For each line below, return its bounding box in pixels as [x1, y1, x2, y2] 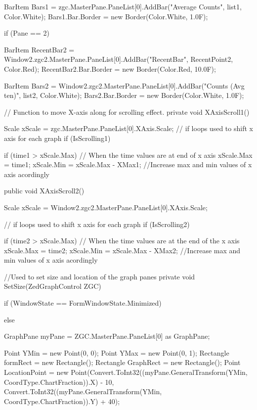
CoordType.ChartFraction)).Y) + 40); [4, 396, 120, 406]
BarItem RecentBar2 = [4, 44, 75, 54]
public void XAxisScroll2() [4, 185, 85, 196]
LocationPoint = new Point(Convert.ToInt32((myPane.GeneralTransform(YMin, [4, 367, 248, 377]
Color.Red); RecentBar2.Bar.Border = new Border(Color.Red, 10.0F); [4, 63, 216, 74]
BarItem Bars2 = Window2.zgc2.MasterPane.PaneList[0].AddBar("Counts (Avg [4, 80, 245, 91]
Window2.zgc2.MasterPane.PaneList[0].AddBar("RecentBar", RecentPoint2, [4, 54, 233, 64]
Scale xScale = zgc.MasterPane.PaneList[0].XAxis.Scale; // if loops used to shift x [4, 123, 253, 134]
